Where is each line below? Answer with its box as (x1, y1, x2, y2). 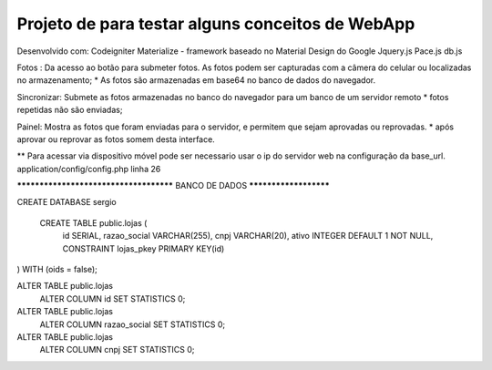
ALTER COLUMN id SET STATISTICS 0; (39, 293, 186, 304)
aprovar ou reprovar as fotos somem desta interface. (16, 133, 216, 145)
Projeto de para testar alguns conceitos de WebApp (16, 14, 415, 34)
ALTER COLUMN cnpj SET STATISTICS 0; (39, 344, 195, 355)
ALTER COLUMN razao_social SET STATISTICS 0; (39, 319, 226, 330)
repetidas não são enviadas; (16, 105, 123, 116)
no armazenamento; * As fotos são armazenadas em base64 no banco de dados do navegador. (16, 75, 376, 86)
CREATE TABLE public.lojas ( (39, 217, 148, 228)
